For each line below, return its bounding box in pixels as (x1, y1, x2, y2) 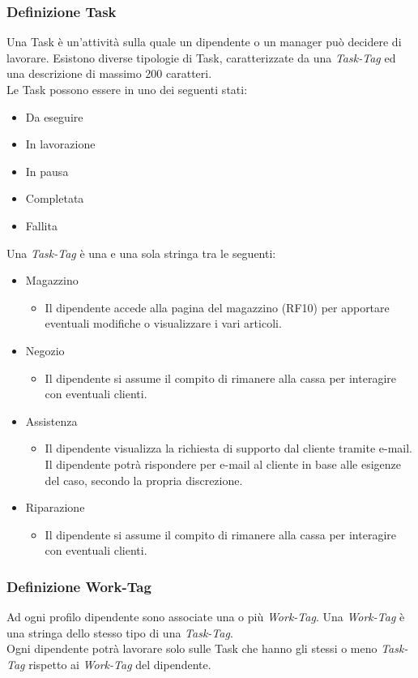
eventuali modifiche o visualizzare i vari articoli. (45, 315, 282, 332)
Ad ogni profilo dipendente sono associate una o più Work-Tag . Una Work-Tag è (6, 608, 405, 625)
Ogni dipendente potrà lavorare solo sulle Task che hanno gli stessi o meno (6, 640, 377, 657)
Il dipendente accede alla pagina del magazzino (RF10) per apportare (45, 298, 390, 315)
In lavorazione (25, 135, 96, 152)
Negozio (25, 341, 65, 358)
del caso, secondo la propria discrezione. (45, 471, 243, 488)
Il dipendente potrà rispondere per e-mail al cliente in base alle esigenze (45, 455, 402, 472)
